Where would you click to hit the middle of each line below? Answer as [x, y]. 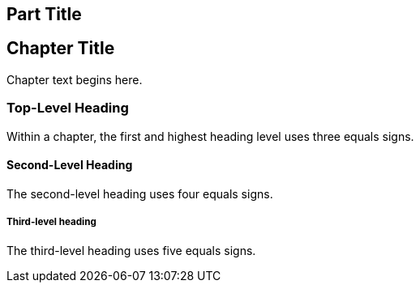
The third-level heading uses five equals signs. [131, 250]
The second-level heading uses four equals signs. [140, 193]
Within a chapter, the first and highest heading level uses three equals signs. [210, 136]
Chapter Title [61, 49]
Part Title [44, 14]
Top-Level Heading [68, 108]
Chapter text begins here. [75, 79]
